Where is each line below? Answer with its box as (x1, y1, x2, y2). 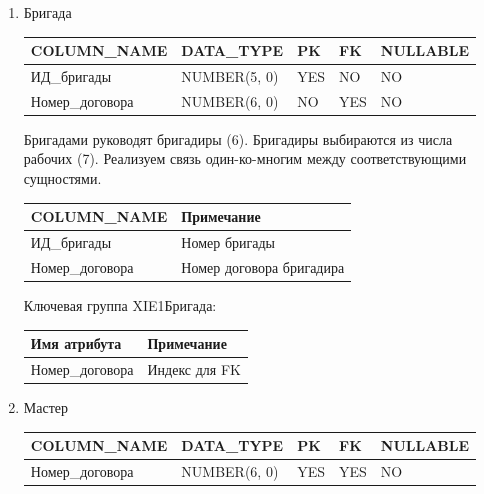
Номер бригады (181, 232, 275, 252)
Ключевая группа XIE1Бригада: (23, 294, 217, 315)
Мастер (23, 396, 69, 417)
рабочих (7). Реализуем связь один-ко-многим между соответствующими (23, 148, 467, 169)
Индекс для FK (147, 358, 241, 379)
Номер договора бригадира (181, 256, 345, 277)
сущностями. (23, 168, 102, 189)
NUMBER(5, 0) (181, 65, 279, 86)
